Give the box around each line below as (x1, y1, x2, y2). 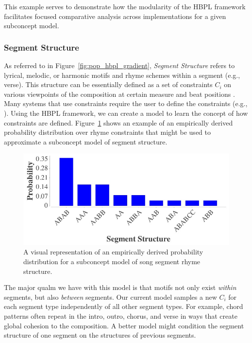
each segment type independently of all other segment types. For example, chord (4, 301, 243, 311)
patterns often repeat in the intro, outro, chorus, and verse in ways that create (4, 310, 237, 321)
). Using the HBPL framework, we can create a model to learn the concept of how (4, 108, 248, 118)
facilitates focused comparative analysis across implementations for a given (4, 11, 226, 21)
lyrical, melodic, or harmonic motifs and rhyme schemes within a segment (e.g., (4, 70, 240, 80)
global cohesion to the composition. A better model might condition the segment (4, 320, 244, 330)
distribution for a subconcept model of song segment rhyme (23, 256, 201, 266)
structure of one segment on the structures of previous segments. (4, 330, 196, 340)
